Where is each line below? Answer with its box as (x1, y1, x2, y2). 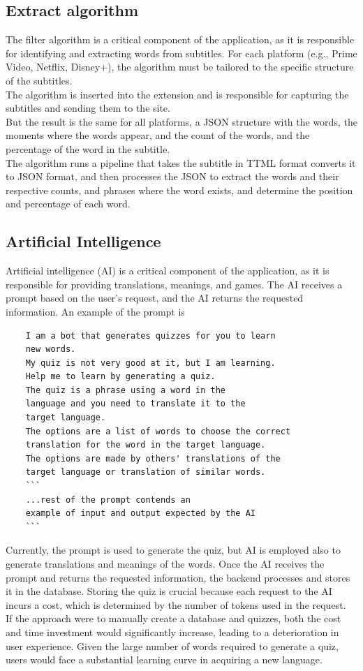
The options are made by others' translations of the (25, 453, 281, 464)
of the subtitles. (6, 73, 73, 87)
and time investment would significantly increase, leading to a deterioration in (6, 624, 339, 639)
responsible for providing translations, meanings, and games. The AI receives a (6, 276, 343, 291)
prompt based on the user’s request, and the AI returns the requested (6, 290, 304, 305)
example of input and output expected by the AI (25, 508, 255, 519)
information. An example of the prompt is (6, 304, 185, 318)
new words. (25, 344, 76, 355)
